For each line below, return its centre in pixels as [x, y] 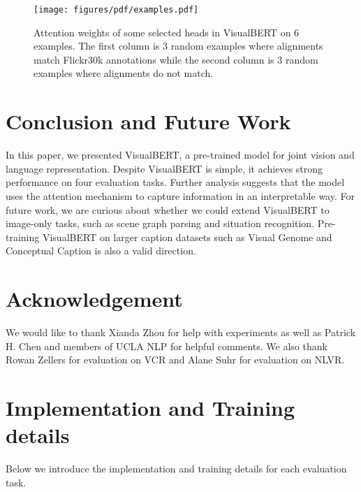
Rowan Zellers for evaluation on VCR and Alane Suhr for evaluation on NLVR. [175, 360]
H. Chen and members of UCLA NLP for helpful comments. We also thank [167, 346]
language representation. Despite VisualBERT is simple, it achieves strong [164, 168]
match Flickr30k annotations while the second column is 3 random [176, 59]
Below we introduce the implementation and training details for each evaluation [176, 469]
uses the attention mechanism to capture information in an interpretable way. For [180, 195]
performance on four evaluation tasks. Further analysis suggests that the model [175, 182]
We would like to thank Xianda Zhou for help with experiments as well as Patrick [181, 332]
